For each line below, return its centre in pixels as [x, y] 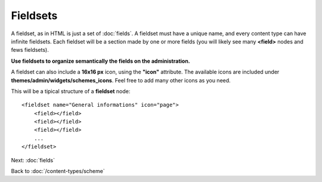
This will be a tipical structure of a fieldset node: [71, 91]
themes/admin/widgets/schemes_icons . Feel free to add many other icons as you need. [121, 80]
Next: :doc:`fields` [33, 160]
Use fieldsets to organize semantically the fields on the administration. [100, 61]
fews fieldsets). [30, 50]
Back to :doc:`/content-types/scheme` [58, 171]
